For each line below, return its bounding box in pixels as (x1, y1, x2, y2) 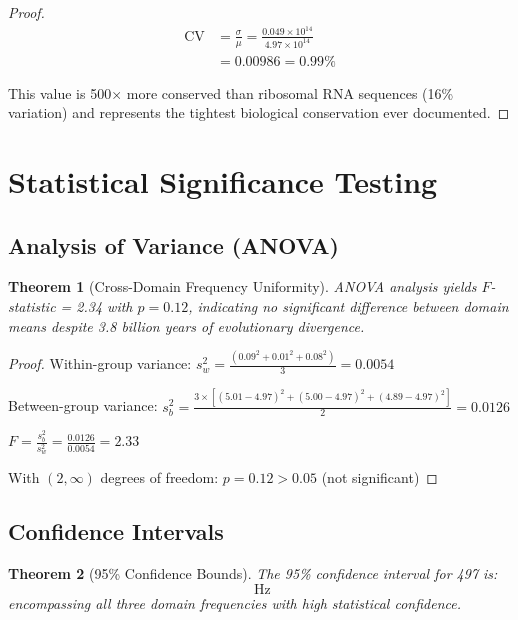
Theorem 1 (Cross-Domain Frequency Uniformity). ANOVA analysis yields (8, 276, 477, 297)
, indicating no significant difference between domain (188, 295, 509, 316)
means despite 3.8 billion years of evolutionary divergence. (8, 315, 365, 336)
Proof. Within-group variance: (8, 353, 192, 374)
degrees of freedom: (100, 467, 219, 488)
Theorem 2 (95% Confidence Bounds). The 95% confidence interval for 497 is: (8, 562, 498, 583)
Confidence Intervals (8, 516, 224, 547)
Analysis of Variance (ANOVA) (8, 229, 339, 260)
